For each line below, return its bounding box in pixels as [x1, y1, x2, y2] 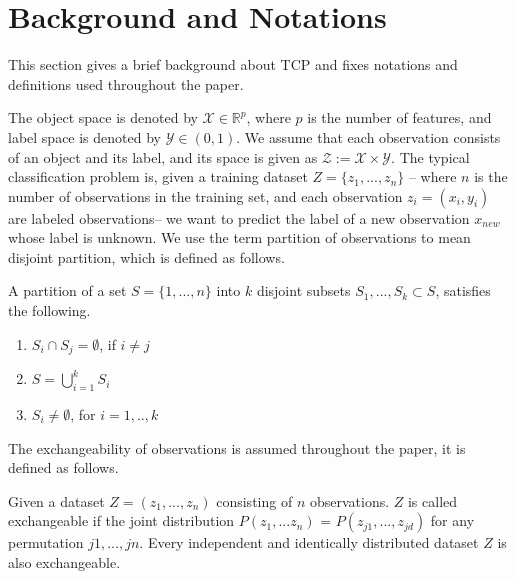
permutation [8, 532, 84, 553]
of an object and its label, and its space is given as [8, 146, 318, 167]
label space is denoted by [8, 126, 161, 147]
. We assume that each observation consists [236, 126, 501, 147]
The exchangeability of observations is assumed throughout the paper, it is [8, 437, 466, 458]
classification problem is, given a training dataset [8, 166, 308, 187]
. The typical [391, 146, 470, 167]
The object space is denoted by [8, 107, 198, 128]
